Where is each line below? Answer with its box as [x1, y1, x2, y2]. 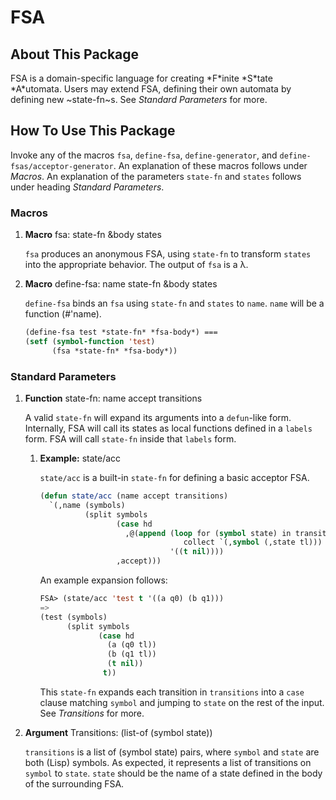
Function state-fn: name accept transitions [24, 392, 203, 405]
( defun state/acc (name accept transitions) [39, 491, 229, 501]
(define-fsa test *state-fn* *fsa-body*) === [24, 327, 218, 338]
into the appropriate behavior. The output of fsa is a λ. [24, 259, 249, 271]
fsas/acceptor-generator [10, 161, 114, 171]
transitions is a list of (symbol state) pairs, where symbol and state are [24, 746, 320, 758]
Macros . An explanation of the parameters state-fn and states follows [10, 170, 302, 182]
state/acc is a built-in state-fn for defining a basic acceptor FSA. [39, 472, 310, 484]
